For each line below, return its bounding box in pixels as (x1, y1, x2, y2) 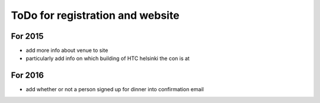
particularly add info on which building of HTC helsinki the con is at (25, 55, 190, 62)
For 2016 (11, 71, 44, 81)
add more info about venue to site (25, 47, 108, 54)
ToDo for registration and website (11, 9, 180, 22)
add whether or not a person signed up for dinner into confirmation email (25, 86, 204, 93)
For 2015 (11, 31, 44, 41)
